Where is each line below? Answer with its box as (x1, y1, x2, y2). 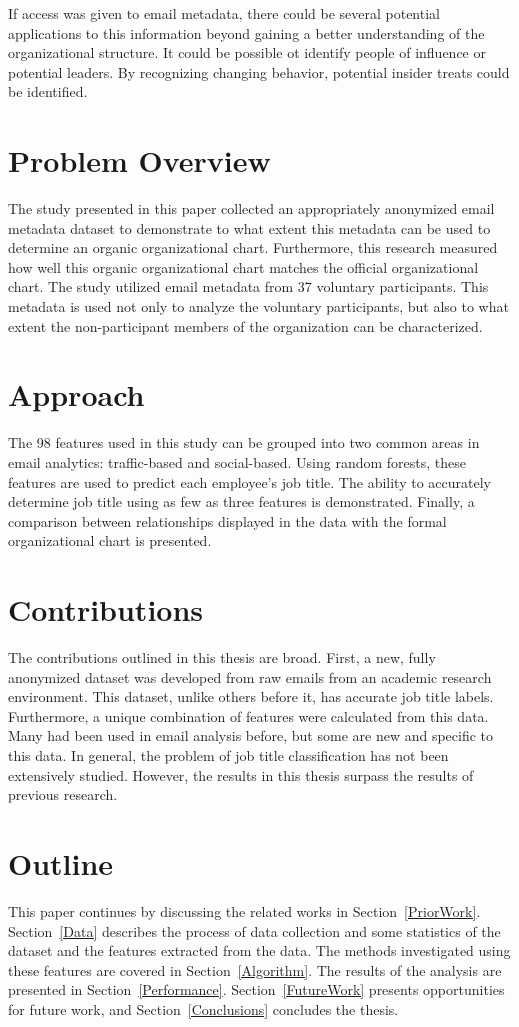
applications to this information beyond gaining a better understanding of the (8, 22, 485, 43)
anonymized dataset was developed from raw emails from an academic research (8, 666, 492, 687)
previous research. (8, 784, 118, 805)
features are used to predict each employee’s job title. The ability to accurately (8, 471, 491, 492)
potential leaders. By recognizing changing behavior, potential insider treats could (8, 61, 510, 82)
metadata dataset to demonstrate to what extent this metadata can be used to (8, 217, 491, 238)
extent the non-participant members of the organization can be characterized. (8, 315, 483, 336)
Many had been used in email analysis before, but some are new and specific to (8, 725, 494, 746)
